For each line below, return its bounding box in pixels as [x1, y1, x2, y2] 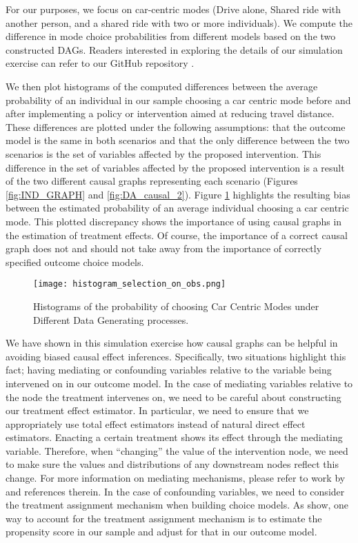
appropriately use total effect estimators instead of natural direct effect [6, 416, 306, 431]
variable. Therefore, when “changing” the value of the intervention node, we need [6, 443, 348, 458]
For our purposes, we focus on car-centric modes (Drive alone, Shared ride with [6, 2, 341, 16]
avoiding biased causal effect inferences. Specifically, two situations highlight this [6, 349, 346, 363]
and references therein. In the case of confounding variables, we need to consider [6, 484, 345, 498]
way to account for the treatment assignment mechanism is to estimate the [6, 511, 322, 525]
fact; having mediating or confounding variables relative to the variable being [6, 362, 332, 377]
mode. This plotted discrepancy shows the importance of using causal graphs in [6, 214, 342, 228]
